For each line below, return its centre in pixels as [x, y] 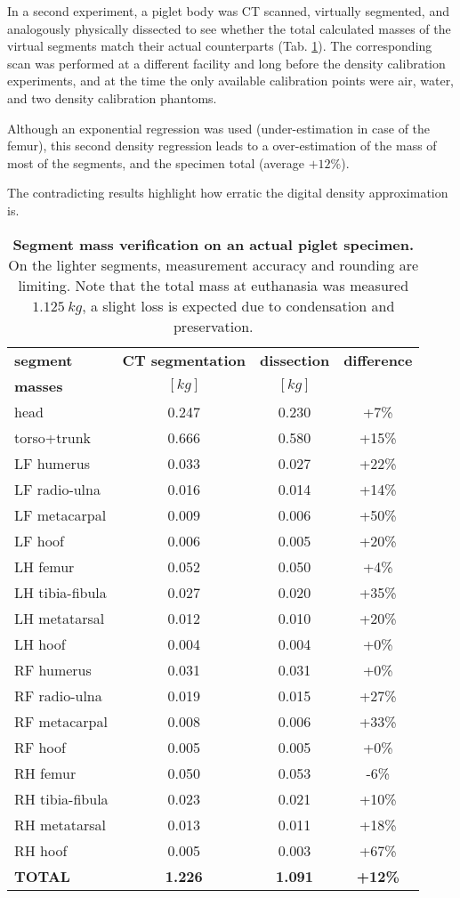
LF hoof [40, 540]
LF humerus [52, 463]
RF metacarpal [61, 721]
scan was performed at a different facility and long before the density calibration [226, 63]
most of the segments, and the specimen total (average [156, 162]
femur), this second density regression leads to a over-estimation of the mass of [222, 146]
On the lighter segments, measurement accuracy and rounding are [214, 264]
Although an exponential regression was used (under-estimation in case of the [219, 128]
